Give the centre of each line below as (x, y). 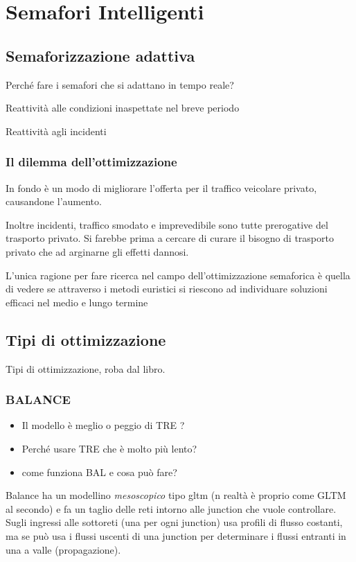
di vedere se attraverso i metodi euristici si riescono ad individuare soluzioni (167, 289)
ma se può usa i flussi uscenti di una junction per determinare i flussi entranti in (176, 535)
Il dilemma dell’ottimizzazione (91, 162)
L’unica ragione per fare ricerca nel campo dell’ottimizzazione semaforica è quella (178, 275)
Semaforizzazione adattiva (100, 55)
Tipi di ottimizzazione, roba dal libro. (86, 368)
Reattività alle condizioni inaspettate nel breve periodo (123, 108)
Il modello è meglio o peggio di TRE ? (103, 425)
